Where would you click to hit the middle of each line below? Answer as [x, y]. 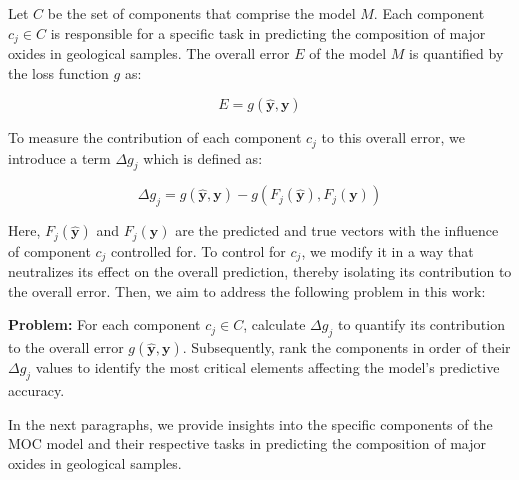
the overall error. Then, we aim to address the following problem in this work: [247, 290]
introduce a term [59, 157]
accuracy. [36, 389]
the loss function [58, 72]
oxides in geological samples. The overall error [149, 53]
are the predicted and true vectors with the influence [337, 230]
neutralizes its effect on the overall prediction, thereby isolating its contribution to [260, 271]
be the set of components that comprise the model [201, 13]
